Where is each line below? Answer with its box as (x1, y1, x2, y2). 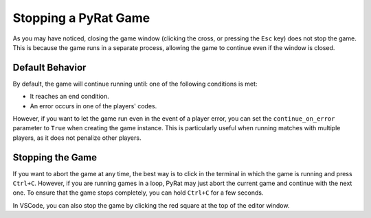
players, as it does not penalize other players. (12, 134, 142, 142)
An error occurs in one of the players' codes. (30, 101, 157, 110)
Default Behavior (12, 62, 87, 73)
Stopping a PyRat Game (12, 10, 150, 25)
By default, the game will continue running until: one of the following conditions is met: (12, 80, 258, 88)
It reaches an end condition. (30, 93, 109, 101)
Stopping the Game (12, 152, 98, 163)
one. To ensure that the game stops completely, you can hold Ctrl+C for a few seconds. (12, 189, 264, 197)
